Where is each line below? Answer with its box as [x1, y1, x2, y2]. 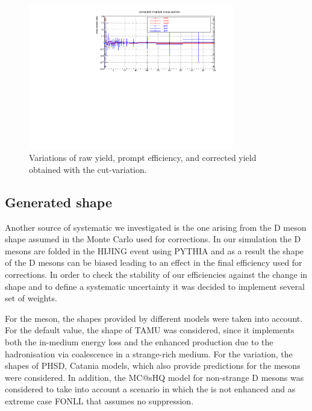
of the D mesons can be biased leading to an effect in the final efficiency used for [5, 256, 302, 269]
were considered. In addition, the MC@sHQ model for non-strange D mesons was [5, 371, 304, 383]
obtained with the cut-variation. [29, 163, 147, 175]
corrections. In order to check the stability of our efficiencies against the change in [5, 268, 308, 281]
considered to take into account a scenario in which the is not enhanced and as [5, 383, 296, 395]
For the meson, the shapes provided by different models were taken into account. [5, 312, 303, 324]
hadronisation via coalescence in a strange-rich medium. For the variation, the [5, 347, 293, 360]
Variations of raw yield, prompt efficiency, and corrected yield [29, 151, 257, 164]
